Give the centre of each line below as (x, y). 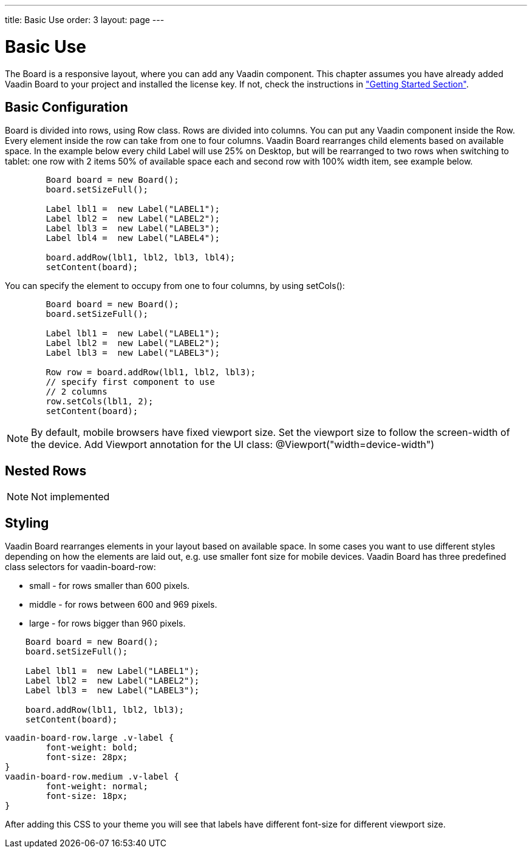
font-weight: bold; (92, 748)
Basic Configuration (66, 107)
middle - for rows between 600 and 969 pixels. (123, 605)
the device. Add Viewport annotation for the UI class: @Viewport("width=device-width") (233, 445)
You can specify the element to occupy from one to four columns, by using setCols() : (175, 286)
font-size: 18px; (87, 796)
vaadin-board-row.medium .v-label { (92, 777)
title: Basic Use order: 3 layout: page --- (85, 20)
